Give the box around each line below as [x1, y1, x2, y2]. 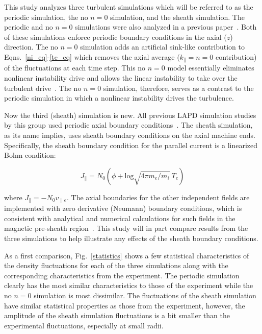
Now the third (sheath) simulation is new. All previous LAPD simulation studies [4, 109, 256, 120]
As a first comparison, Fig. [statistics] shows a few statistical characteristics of [4, 250, 249, 260]
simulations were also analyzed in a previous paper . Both [75, 21, 257, 32]
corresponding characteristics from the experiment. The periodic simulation [4, 270, 240, 280]
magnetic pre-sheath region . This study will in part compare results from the [4, 223, 248, 233]
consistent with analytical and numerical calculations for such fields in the [4, 212, 235, 223]
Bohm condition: [4, 150, 56, 160]
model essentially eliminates [167, 62, 254, 73]
